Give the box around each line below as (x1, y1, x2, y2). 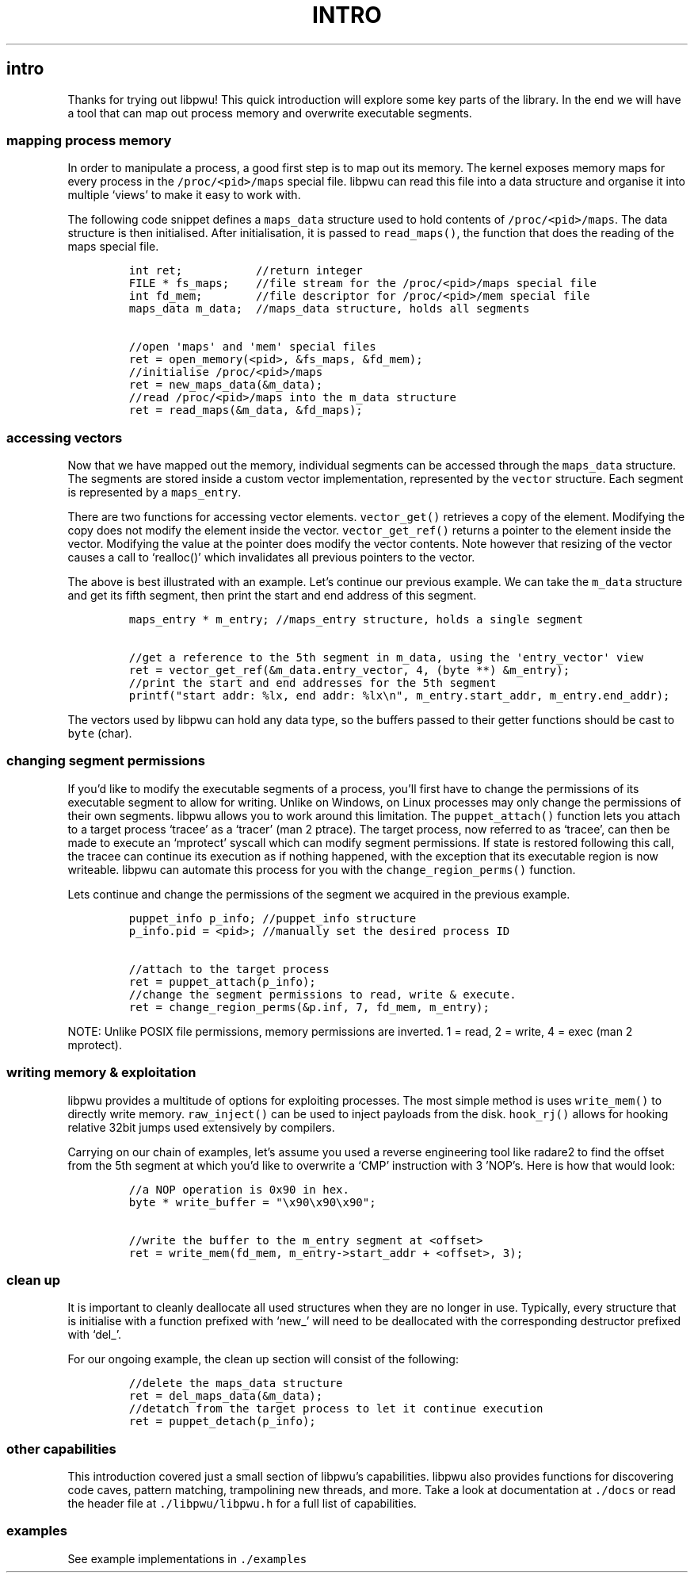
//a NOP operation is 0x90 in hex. (128, 1182, 349, 1196)
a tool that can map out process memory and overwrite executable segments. (67, 105, 472, 120)
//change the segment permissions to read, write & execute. (128, 987, 517, 1001)
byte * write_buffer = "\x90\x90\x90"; (128, 1195, 376, 1209)
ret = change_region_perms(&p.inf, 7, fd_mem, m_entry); (128, 1000, 490, 1014)
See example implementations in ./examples (67, 1551, 307, 1566)
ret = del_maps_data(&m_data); (128, 1389, 323, 1403)
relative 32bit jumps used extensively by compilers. (67, 1120, 335, 1134)
